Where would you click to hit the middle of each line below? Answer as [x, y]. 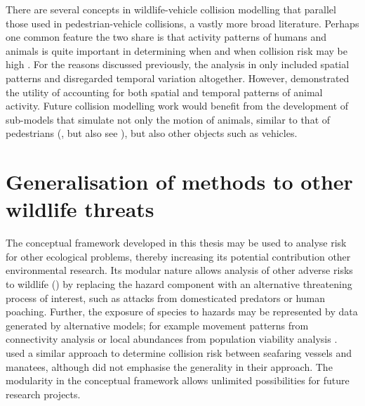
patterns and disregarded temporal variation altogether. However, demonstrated [178, 78]
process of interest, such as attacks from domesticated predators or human [166, 297]
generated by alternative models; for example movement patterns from [157, 325]
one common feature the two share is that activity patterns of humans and [166, 37]
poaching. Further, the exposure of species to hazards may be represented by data [182, 312]
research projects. [43, 394]
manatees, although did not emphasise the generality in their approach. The [169, 366]
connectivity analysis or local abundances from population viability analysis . [172, 339]
